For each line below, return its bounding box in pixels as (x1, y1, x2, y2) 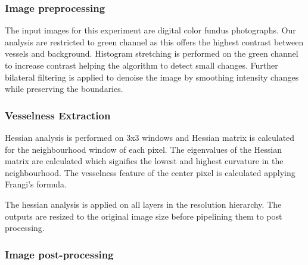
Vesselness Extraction (5, 107, 111, 122)
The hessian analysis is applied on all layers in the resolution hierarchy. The (5, 198, 282, 210)
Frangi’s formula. (5, 178, 67, 190)
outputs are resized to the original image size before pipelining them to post (5, 209, 282, 222)
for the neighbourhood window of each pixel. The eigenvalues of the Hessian (5, 143, 282, 155)
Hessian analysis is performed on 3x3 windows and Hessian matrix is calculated (5, 131, 295, 143)
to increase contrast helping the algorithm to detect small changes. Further (5, 59, 278, 71)
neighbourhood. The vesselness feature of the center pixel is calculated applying (5, 166, 295, 178)
